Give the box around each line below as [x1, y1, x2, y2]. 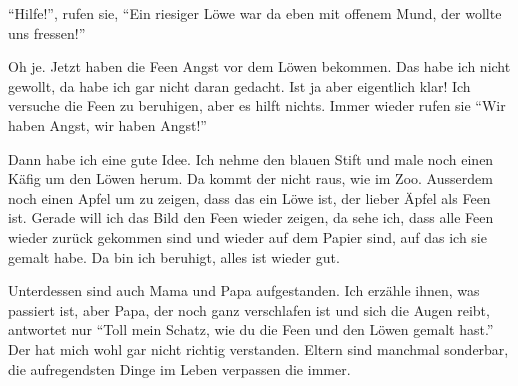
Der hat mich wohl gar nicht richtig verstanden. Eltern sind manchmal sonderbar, [8, 338, 509, 359]
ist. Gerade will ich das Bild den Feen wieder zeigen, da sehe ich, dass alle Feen [8, 207, 494, 228]
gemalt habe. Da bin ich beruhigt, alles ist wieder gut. [8, 246, 340, 267]
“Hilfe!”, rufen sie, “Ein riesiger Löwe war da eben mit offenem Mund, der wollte [8, 3, 502, 23]
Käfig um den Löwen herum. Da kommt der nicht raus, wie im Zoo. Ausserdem [8, 168, 493, 189]
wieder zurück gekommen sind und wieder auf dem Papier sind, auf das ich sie [8, 226, 487, 247]
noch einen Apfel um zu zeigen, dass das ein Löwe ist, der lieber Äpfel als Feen [8, 187, 491, 208]
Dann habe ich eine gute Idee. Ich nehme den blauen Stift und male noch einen [8, 148, 494, 169]
